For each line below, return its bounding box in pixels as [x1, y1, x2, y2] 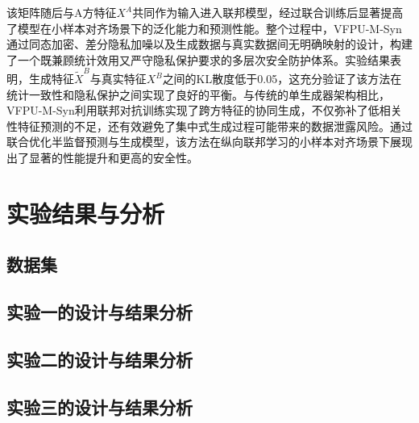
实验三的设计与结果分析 [6, 394, 193, 419]
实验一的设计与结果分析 [6, 299, 193, 325]
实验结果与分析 [6, 196, 165, 229]
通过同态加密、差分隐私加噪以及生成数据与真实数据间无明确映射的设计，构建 [6, 36, 413, 52]
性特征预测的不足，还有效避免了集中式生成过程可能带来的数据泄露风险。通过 [6, 117, 413, 134]
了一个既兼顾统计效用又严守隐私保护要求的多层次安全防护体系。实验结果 [6, 51, 390, 68]
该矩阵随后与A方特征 [6, 4, 117, 20]
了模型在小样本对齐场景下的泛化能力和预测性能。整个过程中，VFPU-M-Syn [6, 19, 402, 36]
